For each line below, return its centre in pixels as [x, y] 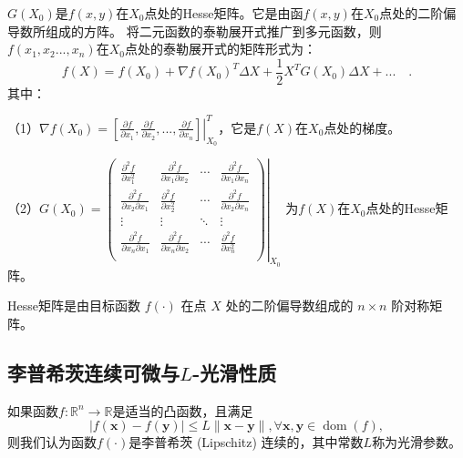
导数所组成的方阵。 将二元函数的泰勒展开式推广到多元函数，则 [195, 31]
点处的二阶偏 [418, 13]
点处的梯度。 [362, 127]
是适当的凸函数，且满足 [183, 410]
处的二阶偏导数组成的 [289, 305]
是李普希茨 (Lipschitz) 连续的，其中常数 [246, 442]
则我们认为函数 [52, 442]
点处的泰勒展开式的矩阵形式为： [220, 49]
